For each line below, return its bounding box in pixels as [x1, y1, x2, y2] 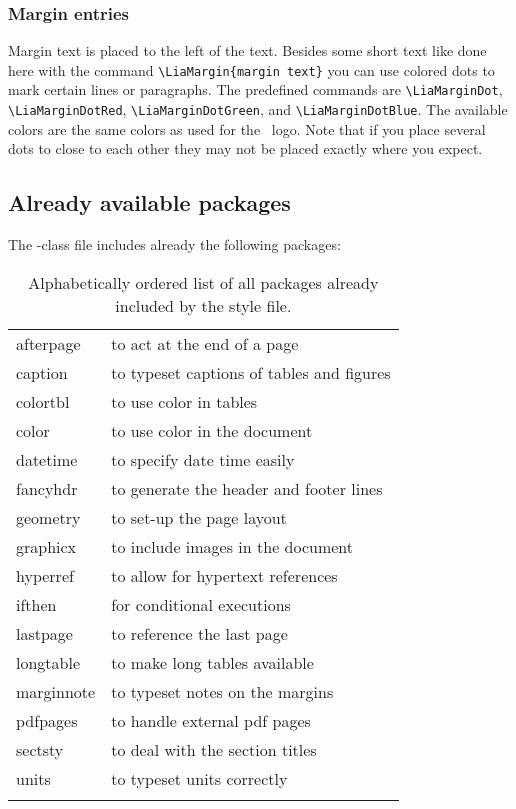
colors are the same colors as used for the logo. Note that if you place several [8, 118, 486, 139]
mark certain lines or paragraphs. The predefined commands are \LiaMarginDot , [8, 79, 503, 100]
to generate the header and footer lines [111, 476, 383, 500]
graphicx [16, 534, 77, 558]
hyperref [16, 563, 74, 587]
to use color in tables [111, 389, 258, 413]
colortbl [16, 389, 70, 413]
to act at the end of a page [111, 331, 299, 355]
